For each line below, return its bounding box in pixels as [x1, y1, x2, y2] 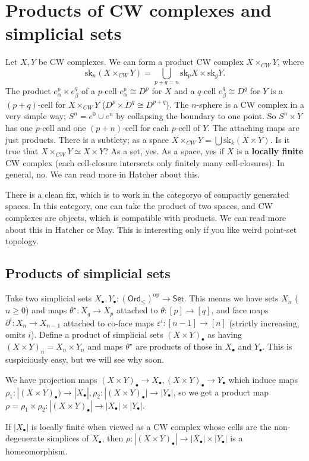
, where [277, 55, 304, 68]
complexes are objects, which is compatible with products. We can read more [5, 211, 286, 224]
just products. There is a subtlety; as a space [5, 133, 169, 145]
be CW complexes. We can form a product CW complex [38, 55, 244, 68]
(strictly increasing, [229, 316, 299, 328]
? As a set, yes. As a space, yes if [104, 145, 225, 157]
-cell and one [39, 121, 86, 133]
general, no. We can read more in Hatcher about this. [5, 168, 200, 180]
